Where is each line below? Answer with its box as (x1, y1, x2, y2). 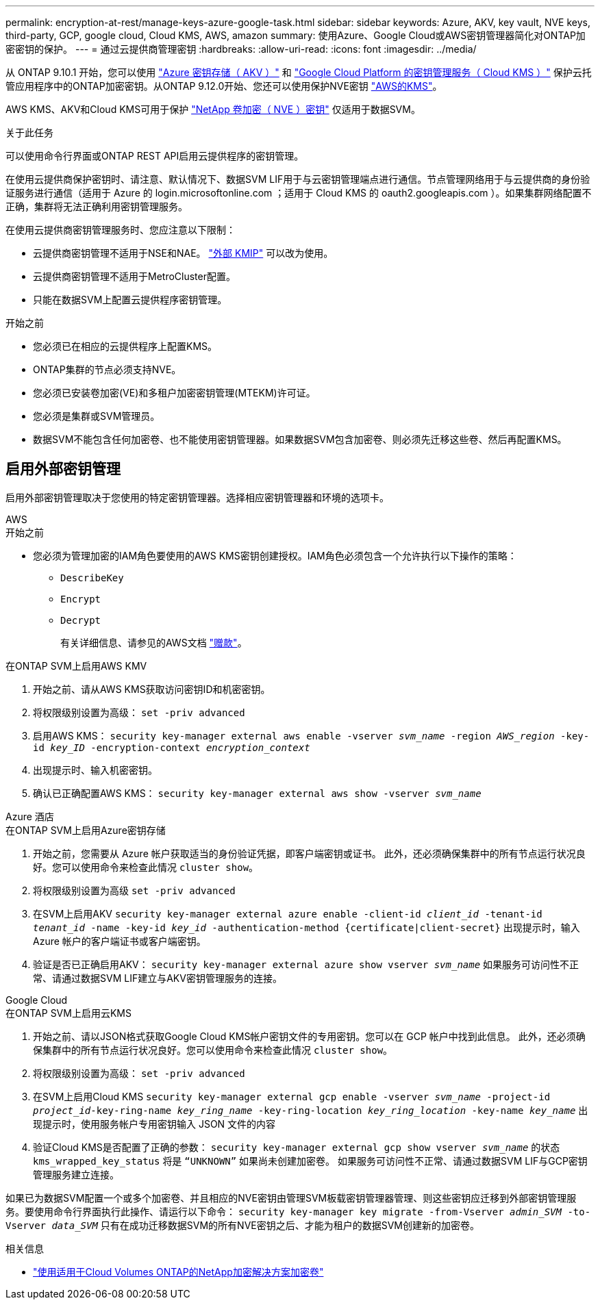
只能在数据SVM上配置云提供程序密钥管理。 (33, 294, 227, 305)
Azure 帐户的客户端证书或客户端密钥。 (33, 935, 206, 947)
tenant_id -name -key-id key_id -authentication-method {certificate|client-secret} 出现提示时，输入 (33, 921, 580, 933)
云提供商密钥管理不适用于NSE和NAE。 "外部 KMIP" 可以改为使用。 (33, 247, 334, 259)
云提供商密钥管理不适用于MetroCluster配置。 (33, 270, 236, 282)
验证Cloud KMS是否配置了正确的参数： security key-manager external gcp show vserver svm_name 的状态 (33, 1141, 560, 1153)
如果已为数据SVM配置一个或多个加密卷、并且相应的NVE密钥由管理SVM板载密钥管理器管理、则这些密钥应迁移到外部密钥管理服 (5, 1191, 577, 1204)
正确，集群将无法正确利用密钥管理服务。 (5, 201, 188, 212)
